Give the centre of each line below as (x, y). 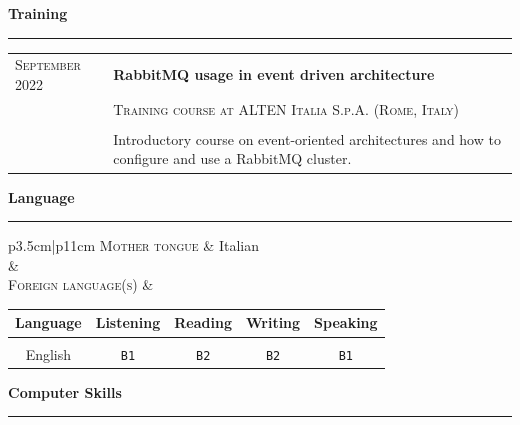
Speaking (346, 322)
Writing (273, 322)
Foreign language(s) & (81, 284)
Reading (203, 322)
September (48, 64)
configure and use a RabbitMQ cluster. (232, 158)
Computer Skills (65, 391)
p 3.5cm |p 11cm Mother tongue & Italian (133, 245)
